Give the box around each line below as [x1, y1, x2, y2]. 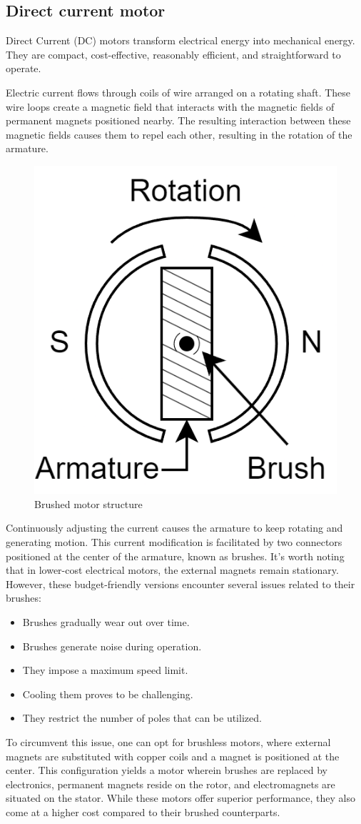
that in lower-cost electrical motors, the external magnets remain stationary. [6, 562, 339, 577]
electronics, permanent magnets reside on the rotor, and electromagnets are [6, 776, 335, 791]
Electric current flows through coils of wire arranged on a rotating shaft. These [6, 84, 351, 99]
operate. [6, 61, 41, 76]
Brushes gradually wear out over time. [22, 615, 190, 630]
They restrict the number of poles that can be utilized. [22, 710, 262, 725]
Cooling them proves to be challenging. [22, 686, 193, 701]
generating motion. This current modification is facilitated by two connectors [6, 535, 342, 550]
